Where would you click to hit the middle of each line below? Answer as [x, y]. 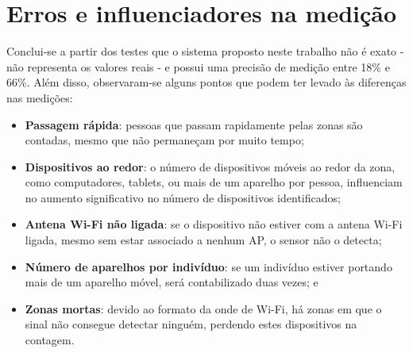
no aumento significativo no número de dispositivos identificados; [183, 197]
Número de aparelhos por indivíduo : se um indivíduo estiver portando [208, 266]
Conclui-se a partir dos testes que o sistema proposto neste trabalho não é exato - [205, 51]
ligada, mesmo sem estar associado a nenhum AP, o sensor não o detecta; [203, 240]
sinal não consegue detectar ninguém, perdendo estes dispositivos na [191, 324]
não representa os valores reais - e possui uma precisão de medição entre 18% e [198, 66]
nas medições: [40, 97]
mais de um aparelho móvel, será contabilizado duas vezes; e [172, 282]
